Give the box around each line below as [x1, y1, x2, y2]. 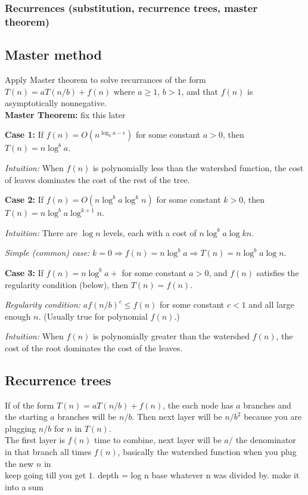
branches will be [57, 410, 117, 423]
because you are [244, 410, 302, 423]
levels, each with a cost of [103, 226, 197, 239]
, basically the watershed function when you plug [117, 445, 297, 458]
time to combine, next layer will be [94, 434, 222, 446]
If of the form [5, 398, 54, 411]
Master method [5, 45, 102, 64]
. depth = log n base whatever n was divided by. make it [92, 469, 300, 481]
